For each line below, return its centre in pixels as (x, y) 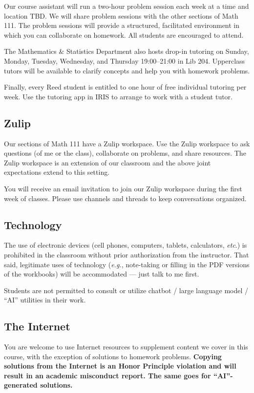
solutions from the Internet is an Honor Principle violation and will (120, 366)
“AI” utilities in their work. (45, 300)
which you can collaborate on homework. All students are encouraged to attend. (124, 35)
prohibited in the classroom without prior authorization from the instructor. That (127, 254)
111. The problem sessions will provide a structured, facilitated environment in (122, 25)
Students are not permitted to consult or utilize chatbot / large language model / (126, 290)
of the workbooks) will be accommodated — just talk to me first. (102, 274)
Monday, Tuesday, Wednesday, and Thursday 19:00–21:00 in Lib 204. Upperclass (125, 60)
